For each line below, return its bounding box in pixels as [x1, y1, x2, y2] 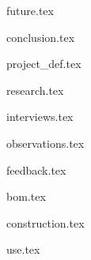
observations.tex [6, 134, 85, 151]
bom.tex [6, 188, 46, 205]
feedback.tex [6, 161, 66, 178]
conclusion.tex [6, 28, 75, 45]
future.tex [6, 2, 54, 18]
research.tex [6, 81, 64, 98]
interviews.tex [6, 108, 74, 125]
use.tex [6, 241, 40, 258]
